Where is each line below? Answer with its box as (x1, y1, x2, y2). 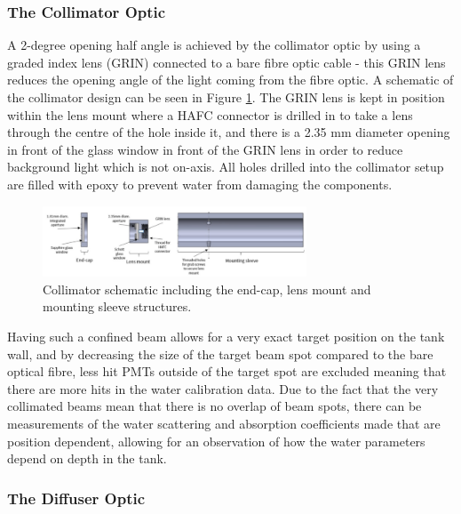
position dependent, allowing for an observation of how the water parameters (7, 431, 425, 450)
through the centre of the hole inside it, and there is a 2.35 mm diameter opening (7, 123, 450, 141)
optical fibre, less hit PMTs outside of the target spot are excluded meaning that (7, 362, 447, 381)
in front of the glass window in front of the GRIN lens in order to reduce (7, 140, 403, 158)
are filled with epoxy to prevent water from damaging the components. (7, 174, 393, 193)
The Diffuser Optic (7, 486, 146, 509)
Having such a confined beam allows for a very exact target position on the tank (7, 327, 445, 346)
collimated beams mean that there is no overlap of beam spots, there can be (7, 397, 422, 415)
